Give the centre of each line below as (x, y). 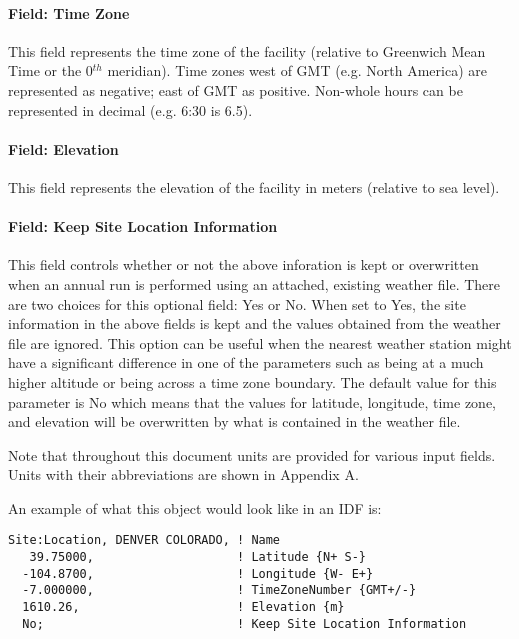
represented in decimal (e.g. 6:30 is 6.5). (130, 109)
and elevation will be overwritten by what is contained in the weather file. (234, 421)
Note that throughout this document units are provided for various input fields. (252, 454)
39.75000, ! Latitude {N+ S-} (197, 557)
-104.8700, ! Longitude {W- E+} (198, 573)
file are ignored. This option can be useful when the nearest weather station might (260, 342)
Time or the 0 (50, 70)
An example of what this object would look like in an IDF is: (195, 507)
